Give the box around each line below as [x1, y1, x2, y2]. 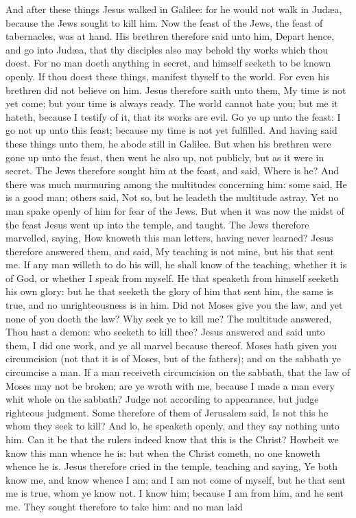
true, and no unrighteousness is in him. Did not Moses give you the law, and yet [5, 298, 343, 312]
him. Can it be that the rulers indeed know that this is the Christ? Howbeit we [5, 432, 339, 446]
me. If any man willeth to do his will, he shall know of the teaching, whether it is [5, 257, 347, 272]
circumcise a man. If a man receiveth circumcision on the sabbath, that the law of [5, 365, 350, 379]
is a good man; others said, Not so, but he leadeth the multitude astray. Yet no [5, 190, 339, 204]
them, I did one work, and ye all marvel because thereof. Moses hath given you [5, 338, 337, 352]
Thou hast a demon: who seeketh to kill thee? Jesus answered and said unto [5, 325, 325, 339]
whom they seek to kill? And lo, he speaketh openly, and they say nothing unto [5, 419, 340, 433]
